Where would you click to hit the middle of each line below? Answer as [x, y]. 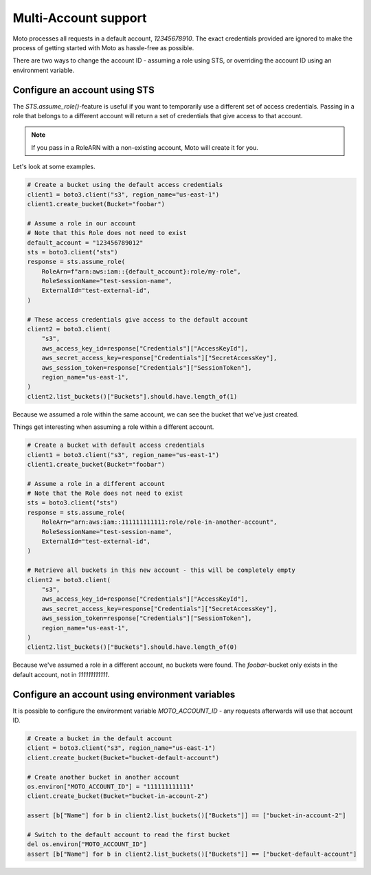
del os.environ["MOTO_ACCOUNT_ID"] [87, 844]
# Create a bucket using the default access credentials [125, 185]
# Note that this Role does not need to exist [107, 233]
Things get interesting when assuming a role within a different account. [113, 427]
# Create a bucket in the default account [100, 738]
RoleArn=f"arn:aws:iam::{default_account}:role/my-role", [141, 271]
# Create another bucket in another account [103, 777]
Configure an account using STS [83, 90]
